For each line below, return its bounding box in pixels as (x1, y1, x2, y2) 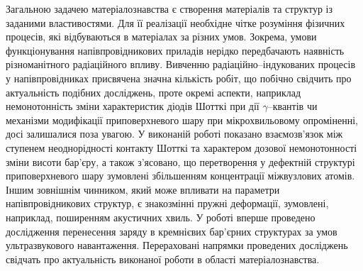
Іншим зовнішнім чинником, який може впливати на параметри (6, 182, 280, 197)
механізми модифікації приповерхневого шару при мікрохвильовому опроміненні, (6, 112, 358, 127)
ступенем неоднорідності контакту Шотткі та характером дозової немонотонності (6, 140, 357, 155)
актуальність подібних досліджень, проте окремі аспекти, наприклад (6, 84, 301, 99)
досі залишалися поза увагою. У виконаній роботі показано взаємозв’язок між (6, 126, 343, 141)
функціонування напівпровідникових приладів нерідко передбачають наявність (6, 43, 345, 57)
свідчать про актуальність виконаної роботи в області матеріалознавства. (6, 251, 320, 266)
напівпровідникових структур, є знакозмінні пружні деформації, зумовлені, (6, 196, 329, 211)
